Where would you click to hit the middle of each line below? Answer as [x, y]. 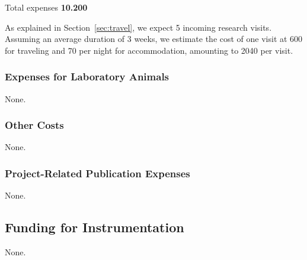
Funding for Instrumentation [95, 227]
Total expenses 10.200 [46, 7]
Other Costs [34, 125]
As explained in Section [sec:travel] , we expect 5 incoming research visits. [138, 27]
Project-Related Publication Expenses [97, 173]
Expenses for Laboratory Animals [87, 77]
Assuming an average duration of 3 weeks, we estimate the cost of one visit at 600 [154, 39]
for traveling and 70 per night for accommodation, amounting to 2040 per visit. [149, 50]
